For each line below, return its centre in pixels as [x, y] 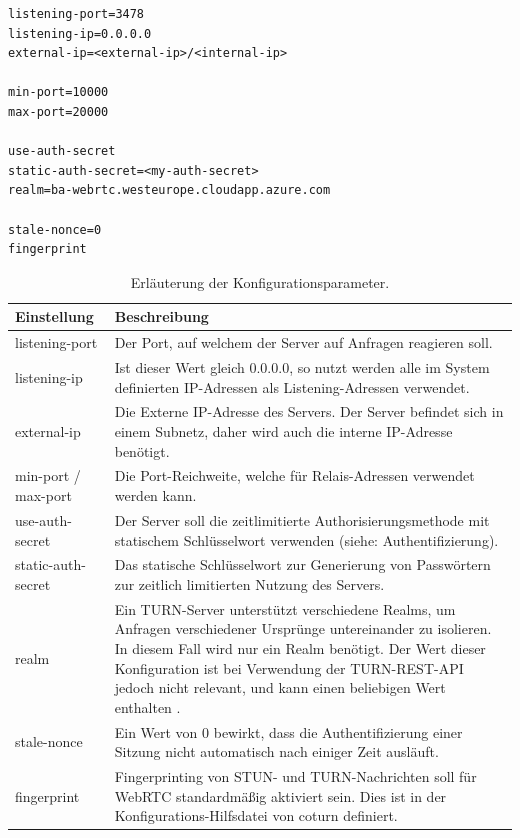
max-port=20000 [58, 111]
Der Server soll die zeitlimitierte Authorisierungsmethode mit [302, 519]
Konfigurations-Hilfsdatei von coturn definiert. [256, 815]
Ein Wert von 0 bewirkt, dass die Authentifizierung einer [288, 731]
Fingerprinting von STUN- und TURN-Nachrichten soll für [295, 776]
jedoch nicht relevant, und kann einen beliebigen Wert [280, 687]
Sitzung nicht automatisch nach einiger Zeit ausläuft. [276, 751]
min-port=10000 [58, 92]
